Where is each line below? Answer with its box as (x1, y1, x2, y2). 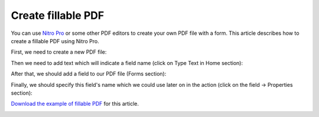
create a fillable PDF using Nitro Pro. (11, 37, 100, 44)
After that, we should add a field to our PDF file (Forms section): (11, 70, 167, 77)
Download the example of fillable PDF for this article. (11, 100, 139, 108)
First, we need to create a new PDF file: (11, 48, 107, 56)
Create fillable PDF (11, 9, 105, 22)
